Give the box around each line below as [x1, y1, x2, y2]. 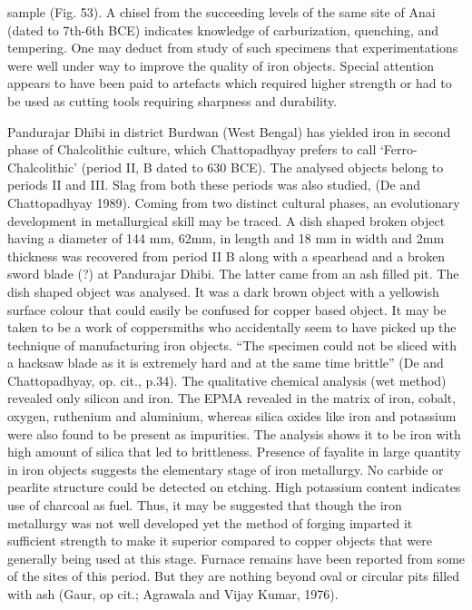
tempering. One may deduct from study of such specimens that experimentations [7, 38, 458, 57]
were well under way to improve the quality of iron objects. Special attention [7, 55, 435, 74]
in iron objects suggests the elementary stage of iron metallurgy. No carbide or [7, 459, 444, 478]
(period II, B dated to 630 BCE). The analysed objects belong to [81, 157, 444, 176]
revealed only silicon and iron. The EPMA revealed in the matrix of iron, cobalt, [7, 389, 457, 408]
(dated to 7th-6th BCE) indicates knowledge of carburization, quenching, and [7, 20, 439, 39]
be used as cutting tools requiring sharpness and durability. [7, 91, 338, 110]
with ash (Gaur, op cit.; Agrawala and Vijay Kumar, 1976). [7, 585, 339, 603]
